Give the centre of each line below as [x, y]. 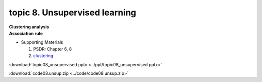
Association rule [26, 33]
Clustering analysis [29, 27]
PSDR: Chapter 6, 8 [53, 49]
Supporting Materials [42, 42]
